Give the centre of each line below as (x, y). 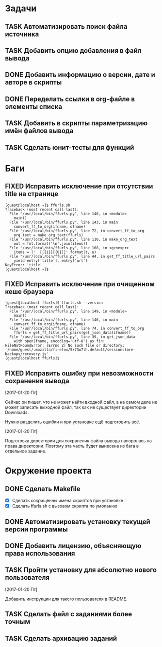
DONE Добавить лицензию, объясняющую (73, 546)
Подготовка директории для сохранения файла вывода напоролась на (78, 441)
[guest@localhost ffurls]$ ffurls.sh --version (54, 303)
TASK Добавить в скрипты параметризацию (76, 123)
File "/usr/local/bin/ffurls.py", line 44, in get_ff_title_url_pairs (82, 256)
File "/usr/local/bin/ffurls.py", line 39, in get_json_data (73, 337)
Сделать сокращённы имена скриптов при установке (68, 501)
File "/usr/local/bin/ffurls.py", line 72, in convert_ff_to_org (77, 231)
